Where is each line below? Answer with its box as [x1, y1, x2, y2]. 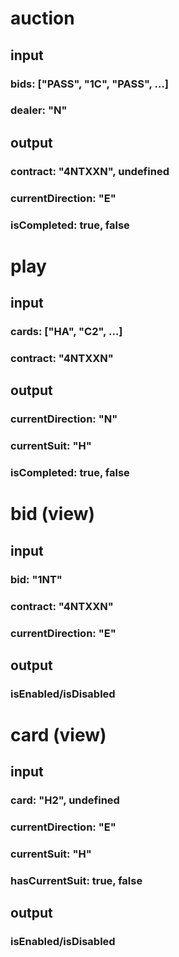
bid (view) [10, 503, 96, 526]
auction [10, 7, 75, 30]
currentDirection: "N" [10, 412, 118, 426]
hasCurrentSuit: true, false [10, 874, 143, 888]
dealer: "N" [10, 103, 68, 117]
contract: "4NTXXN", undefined [10, 164, 170, 178]
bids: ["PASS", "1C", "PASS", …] [10, 77, 169, 91]
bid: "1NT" [10, 572, 63, 586]
